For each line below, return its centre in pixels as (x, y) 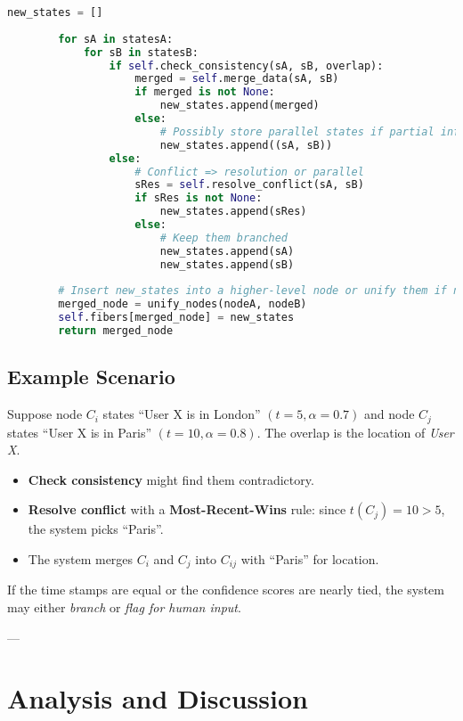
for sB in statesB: (141, 52)
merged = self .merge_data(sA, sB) (237, 79)
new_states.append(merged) (240, 106)
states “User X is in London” (182, 414)
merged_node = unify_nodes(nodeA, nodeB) (183, 304)
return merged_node (116, 331)
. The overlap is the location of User (355, 432)
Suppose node (45, 414)
